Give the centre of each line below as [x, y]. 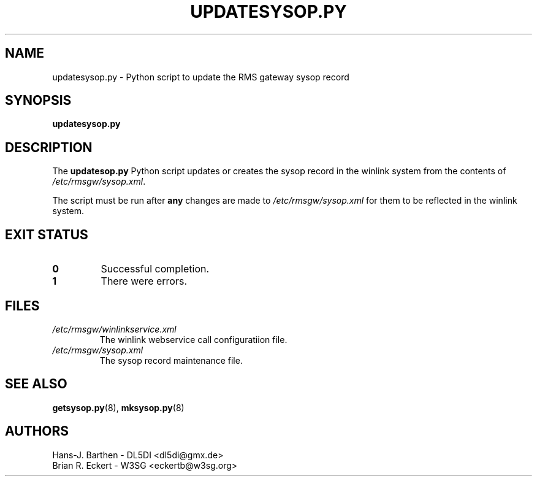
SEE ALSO [36, 384]
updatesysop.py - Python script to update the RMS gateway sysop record [201, 77]
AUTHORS [37, 431]
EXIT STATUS [47, 234]
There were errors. [144, 281]
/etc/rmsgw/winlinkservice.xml [114, 329]
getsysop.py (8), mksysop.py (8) [118, 407]
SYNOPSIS [38, 101]
